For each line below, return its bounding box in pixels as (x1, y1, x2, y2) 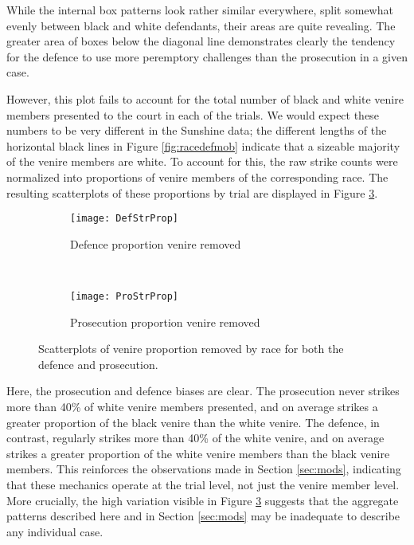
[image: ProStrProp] (70, 290, 179, 302)
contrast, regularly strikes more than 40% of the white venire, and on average (6, 429, 385, 446)
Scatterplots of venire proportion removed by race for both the (38, 340, 344, 357)
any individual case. (6, 523, 103, 539)
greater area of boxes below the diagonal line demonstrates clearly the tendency (6, 33, 396, 49)
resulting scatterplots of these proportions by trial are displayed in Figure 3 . (6, 184, 378, 201)
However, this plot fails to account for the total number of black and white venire (6, 90, 404, 107)
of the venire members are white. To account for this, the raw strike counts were (6, 153, 398, 170)
